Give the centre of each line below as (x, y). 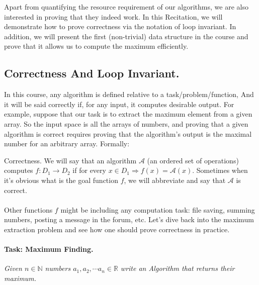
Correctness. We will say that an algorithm (70, 160)
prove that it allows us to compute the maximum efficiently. (96, 46)
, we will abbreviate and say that (175, 180)
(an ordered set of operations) (193, 160)
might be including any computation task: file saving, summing (158, 209)
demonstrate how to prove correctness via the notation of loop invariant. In (120, 26)
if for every (89, 170)
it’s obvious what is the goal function (61, 180)
